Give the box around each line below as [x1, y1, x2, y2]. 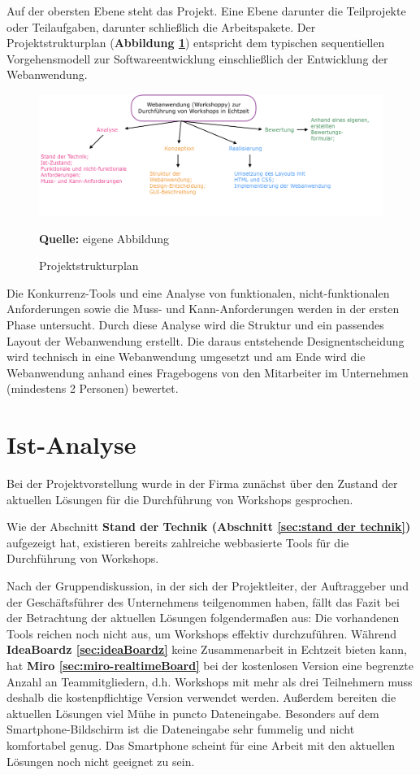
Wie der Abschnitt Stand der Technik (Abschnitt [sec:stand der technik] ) [6, 518, 411, 535]
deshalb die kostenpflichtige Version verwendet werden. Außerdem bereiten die [6, 689, 396, 706]
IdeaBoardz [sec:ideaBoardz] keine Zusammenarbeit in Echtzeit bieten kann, [6, 641, 407, 658]
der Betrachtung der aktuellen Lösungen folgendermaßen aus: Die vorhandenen [6, 609, 400, 626]
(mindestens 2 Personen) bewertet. [6, 380, 179, 397]
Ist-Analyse [6, 428, 136, 461]
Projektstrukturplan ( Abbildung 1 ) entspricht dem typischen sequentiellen [6, 34, 385, 51]
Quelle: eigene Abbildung [39, 229, 170, 246]
